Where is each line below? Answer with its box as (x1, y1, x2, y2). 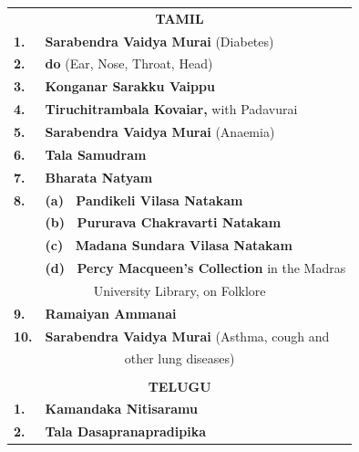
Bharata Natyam (45, 167, 153, 186)
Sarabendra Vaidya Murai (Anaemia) (45, 121, 275, 141)
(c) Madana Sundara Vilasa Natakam (45, 236, 292, 255)
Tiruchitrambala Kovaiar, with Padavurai (45, 100, 298, 119)
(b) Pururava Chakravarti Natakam (45, 213, 282, 232)
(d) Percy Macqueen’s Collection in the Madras (45, 258, 346, 278)
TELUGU (148, 376, 211, 395)
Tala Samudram (45, 144, 147, 163)
